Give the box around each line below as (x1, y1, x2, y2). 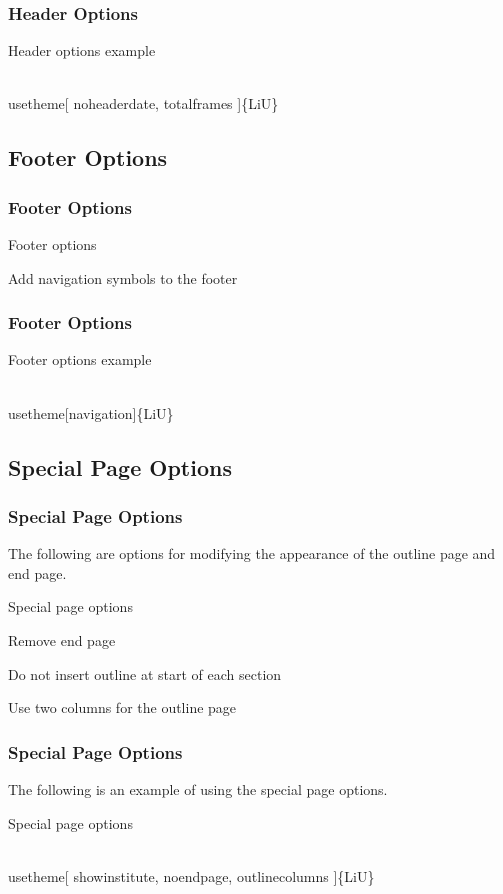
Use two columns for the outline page (8, 697, 237, 718)
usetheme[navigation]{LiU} (8, 402, 174, 423)
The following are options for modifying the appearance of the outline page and (8, 543, 496, 564)
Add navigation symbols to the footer (8, 267, 238, 288)
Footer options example (8, 349, 152, 370)
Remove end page (8, 629, 116, 650)
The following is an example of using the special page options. (8, 778, 388, 799)
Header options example (8, 40, 156, 61)
